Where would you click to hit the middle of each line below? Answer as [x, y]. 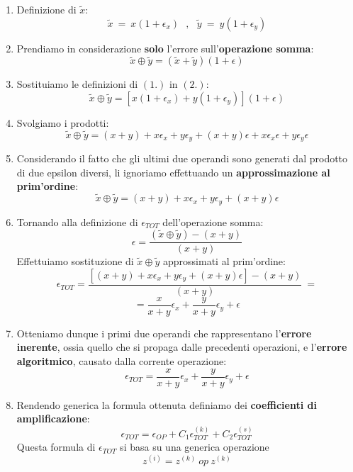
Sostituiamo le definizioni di [77, 84]
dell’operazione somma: [213, 221]
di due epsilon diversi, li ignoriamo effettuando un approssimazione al [173, 172]
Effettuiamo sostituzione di [75, 261]
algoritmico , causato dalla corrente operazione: [122, 361]
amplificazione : [53, 418]
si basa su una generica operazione [195, 447]
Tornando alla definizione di [77, 221]
